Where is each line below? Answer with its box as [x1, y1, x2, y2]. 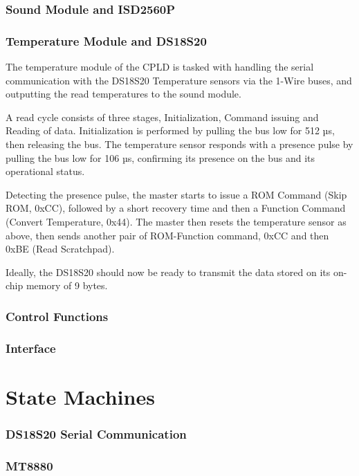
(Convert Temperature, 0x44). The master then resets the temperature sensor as [6, 214, 347, 228]
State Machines [6, 382, 155, 410]
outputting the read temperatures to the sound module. [6, 86, 241, 101]
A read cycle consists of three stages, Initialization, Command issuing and [6, 109, 319, 124]
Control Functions [6, 307, 109, 324]
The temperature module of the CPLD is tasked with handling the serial [6, 59, 314, 74]
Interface [6, 339, 56, 356]
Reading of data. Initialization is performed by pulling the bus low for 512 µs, [6, 123, 335, 138]
